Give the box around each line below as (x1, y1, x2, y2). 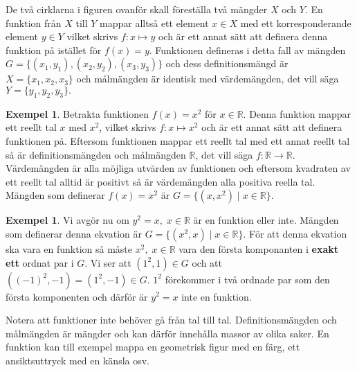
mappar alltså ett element (100, 15, 209, 30)
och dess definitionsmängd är (165, 56, 289, 71)
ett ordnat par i (6, 255, 74, 269)
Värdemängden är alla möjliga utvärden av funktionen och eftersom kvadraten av (6, 161, 351, 175)
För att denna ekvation (249, 226, 347, 240)
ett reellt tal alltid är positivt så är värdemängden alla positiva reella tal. (6, 174, 315, 188)
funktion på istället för (6, 42, 102, 57)
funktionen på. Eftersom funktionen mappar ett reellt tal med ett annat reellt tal (6, 133, 350, 148)
